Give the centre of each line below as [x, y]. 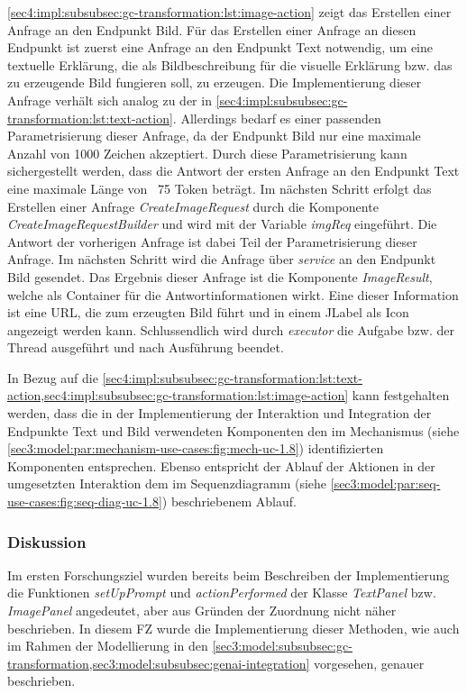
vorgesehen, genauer [369, 663]
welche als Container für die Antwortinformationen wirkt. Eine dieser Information [233, 294]
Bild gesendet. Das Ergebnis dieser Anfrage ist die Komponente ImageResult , [220, 276]
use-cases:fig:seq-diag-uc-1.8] [85, 502]
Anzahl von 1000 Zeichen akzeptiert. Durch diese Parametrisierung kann [207, 153]
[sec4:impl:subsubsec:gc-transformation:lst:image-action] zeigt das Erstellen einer [229, 12]
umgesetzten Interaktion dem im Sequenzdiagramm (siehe [167, 483]
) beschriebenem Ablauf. [229, 502]
